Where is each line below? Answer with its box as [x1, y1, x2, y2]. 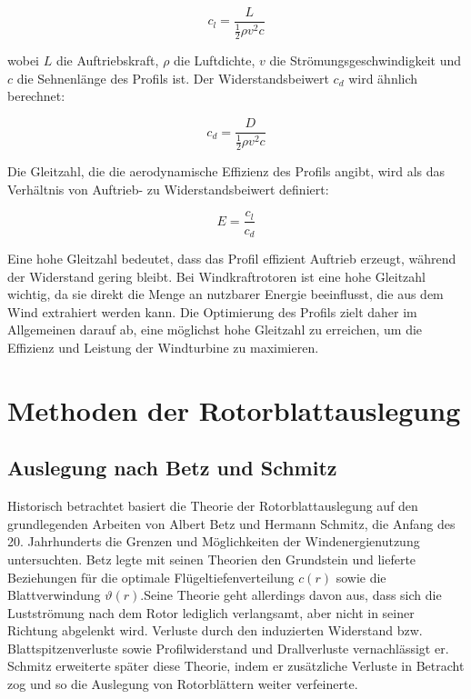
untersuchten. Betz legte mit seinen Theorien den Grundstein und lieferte [7, 549, 416, 568]
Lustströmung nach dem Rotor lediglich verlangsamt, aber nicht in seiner [7, 603, 415, 622]
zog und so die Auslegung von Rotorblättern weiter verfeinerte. [7, 674, 358, 694]
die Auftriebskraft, [55, 51, 159, 70]
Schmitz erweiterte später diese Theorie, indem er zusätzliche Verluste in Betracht [7, 656, 465, 675]
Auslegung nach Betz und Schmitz [7, 454, 337, 482]
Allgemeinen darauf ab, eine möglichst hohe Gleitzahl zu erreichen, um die [7, 320, 423, 339]
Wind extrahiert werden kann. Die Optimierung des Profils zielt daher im [7, 302, 417, 321]
